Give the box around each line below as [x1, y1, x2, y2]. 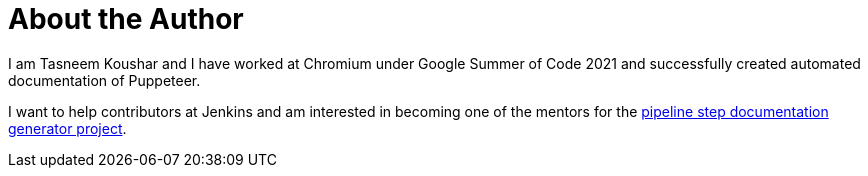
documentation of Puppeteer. [8, 71, 201, 89]
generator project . [8, 119, 127, 137]
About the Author [8, 2, 244, 36]
